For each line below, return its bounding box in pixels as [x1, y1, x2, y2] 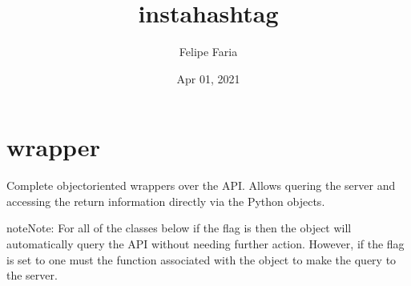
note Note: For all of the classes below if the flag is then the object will [6, 220, 352, 236]
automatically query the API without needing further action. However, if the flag [6, 236, 405, 252]
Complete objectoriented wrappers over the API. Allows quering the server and [6, 177, 396, 194]
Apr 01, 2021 [176, 70, 240, 87]
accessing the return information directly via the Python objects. [6, 192, 325, 209]
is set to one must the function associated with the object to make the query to [6, 251, 397, 268]
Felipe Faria [179, 43, 238, 60]
